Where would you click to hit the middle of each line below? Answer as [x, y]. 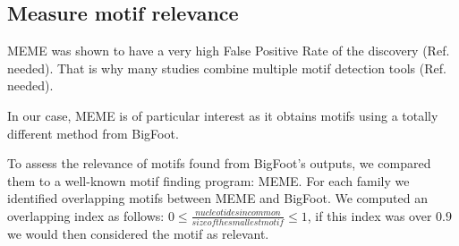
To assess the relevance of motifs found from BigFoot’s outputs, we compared [219, 163]
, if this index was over [370, 215]
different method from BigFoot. [93, 133]
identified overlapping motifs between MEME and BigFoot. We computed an [217, 198]
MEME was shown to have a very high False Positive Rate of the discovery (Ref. [229, 51]
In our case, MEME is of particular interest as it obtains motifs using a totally [223, 115]
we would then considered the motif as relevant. [138, 234]
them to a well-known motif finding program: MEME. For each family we [208, 180]
